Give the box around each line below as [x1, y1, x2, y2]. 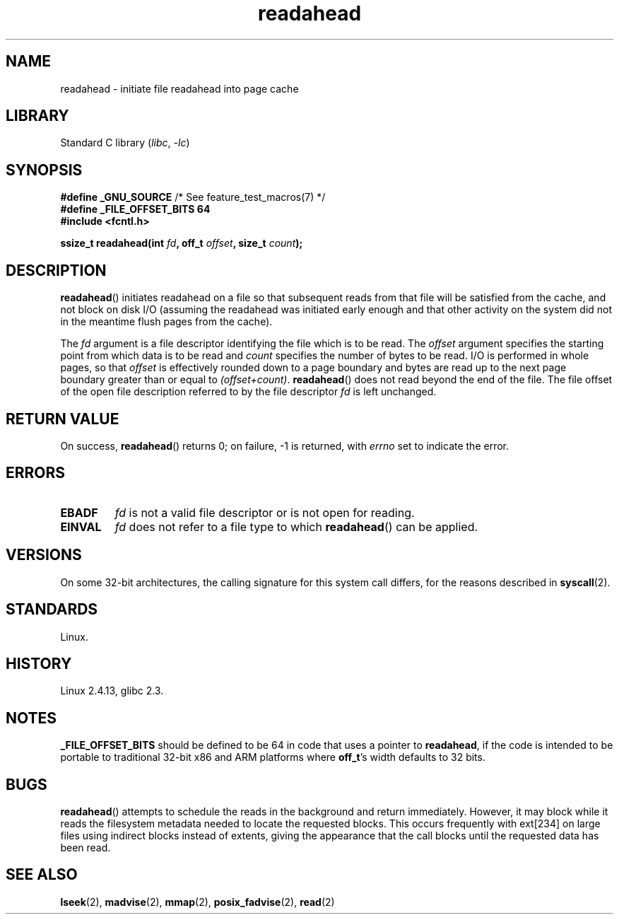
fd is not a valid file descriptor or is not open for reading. [114, 505, 415, 520]
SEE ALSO [6, 866, 78, 884]
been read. [60, 842, 111, 854]
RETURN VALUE [6, 409, 119, 428]
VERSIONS [6, 546, 82, 564]
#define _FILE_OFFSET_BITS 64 [60, 203, 211, 216]
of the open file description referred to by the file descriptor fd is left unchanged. [60, 385, 437, 398]
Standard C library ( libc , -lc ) [60, 136, 190, 149]
